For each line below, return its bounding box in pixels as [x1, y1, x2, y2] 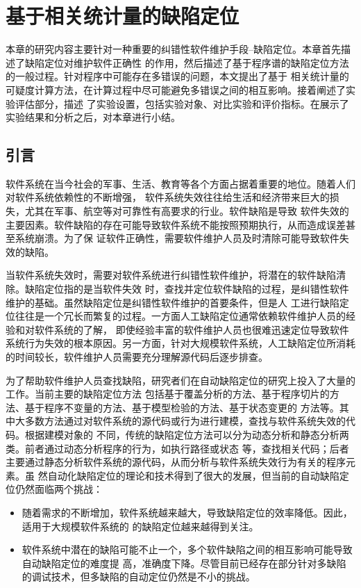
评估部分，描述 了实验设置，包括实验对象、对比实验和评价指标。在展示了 [15, 96, 349, 111]
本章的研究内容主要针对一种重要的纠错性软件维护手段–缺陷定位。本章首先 [6, 42, 341, 56]
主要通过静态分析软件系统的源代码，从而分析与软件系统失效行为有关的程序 [6, 455, 346, 469]
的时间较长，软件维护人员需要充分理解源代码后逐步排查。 [6, 350, 268, 364]
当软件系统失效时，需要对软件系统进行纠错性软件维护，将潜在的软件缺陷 [6, 268, 336, 282]
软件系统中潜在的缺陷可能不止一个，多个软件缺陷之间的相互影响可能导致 [22, 542, 353, 557]
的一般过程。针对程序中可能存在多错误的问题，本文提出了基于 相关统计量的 [6, 69, 349, 83]
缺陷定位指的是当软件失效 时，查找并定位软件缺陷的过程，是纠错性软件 [24, 281, 349, 296]
